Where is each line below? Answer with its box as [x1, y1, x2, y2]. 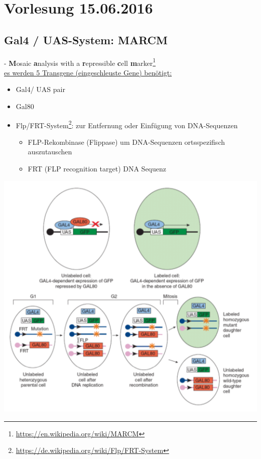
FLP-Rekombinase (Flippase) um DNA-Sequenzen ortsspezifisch [28, 136, 225, 147]
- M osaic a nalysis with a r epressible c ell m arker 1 [4, 56, 156, 68]
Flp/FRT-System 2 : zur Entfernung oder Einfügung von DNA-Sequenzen [16, 118, 238, 130]
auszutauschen [28, 146, 72, 157]
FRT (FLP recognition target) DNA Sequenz [28, 163, 167, 174]
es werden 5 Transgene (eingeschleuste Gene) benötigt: [4, 67, 172, 77]
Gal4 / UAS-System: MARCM [4, 32, 168, 47]
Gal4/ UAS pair [16, 84, 65, 95]
